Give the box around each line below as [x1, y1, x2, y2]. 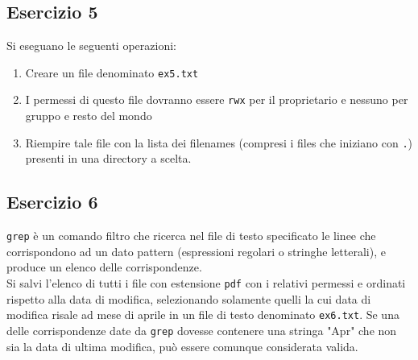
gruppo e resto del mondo [25, 107, 152, 124]
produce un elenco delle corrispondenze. [6, 259, 202, 275]
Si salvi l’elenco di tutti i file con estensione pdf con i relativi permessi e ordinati [6, 275, 406, 291]
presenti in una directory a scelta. [25, 150, 192, 167]
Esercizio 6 [6, 189, 98, 214]
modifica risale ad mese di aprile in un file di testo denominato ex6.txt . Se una [6, 306, 399, 323]
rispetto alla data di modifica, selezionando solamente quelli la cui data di [6, 290, 371, 307]
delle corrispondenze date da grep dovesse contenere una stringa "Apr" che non [6, 321, 397, 338]
